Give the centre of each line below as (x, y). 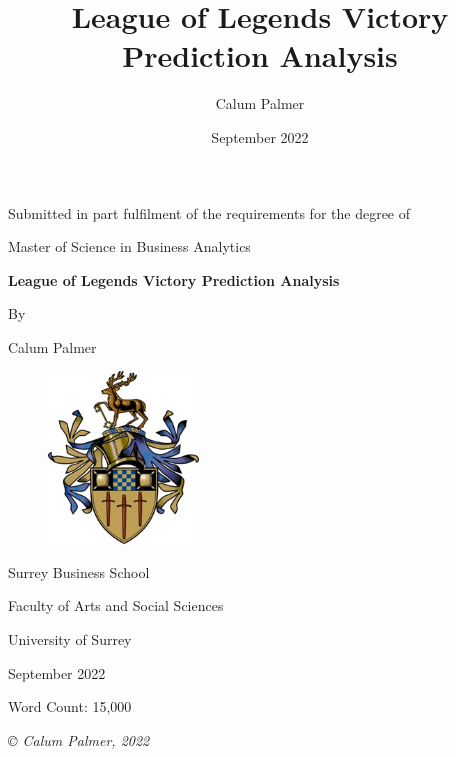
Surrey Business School (79, 571)
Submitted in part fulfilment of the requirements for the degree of (209, 212)
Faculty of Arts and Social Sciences (116, 605)
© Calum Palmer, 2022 (79, 739)
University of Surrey (70, 639)
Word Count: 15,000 (70, 706)
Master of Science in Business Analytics (129, 246)
